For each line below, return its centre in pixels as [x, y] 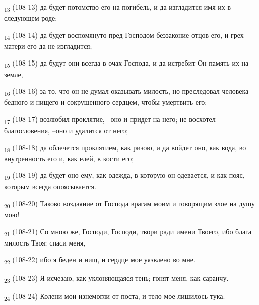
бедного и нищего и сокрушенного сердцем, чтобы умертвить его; [106, 102]
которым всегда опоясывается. [50, 186]
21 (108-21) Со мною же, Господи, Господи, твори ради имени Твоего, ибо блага [128, 232]
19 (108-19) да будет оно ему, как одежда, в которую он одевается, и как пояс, [124, 176]
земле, [14, 74]
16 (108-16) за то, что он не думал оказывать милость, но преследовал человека [126, 91]
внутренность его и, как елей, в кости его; [69, 158]
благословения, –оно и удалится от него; [66, 130]
